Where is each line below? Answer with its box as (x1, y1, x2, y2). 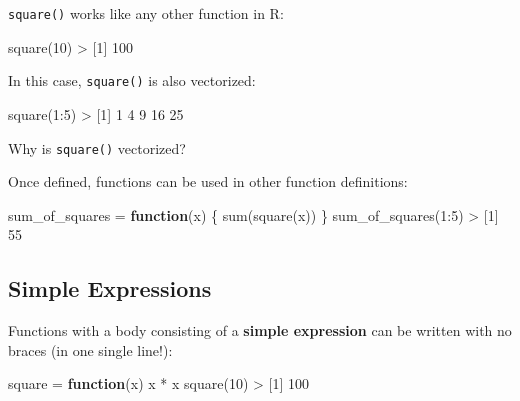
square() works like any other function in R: (8, 3, 284, 23)
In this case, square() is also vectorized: (8, 70, 256, 91)
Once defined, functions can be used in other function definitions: (8, 171, 408, 192)
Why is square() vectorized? (8, 137, 186, 158)
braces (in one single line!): (8, 339, 173, 360)
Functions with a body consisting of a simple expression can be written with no (8, 320, 512, 341)
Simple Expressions (8, 273, 212, 304)
